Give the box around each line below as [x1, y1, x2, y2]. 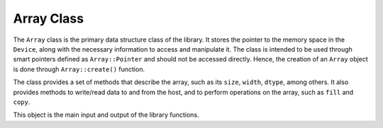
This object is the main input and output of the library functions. [13, 110, 199, 120]
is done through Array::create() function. [13, 64, 145, 74]
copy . [13, 98, 30, 106]
